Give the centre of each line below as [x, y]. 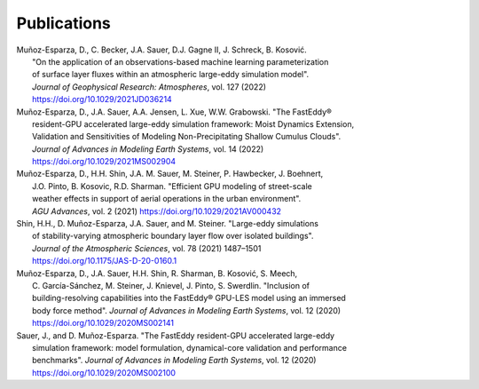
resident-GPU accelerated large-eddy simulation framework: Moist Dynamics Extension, [193, 123]
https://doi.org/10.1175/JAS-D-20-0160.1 [105, 261]
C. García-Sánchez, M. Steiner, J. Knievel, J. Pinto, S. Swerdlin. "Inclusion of [171, 285]
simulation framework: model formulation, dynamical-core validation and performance [190, 347]
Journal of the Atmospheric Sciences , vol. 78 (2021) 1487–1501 [147, 248]
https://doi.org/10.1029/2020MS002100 [104, 372]
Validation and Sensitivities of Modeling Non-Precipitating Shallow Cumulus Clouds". [187, 137]
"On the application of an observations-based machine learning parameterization [181, 61]
